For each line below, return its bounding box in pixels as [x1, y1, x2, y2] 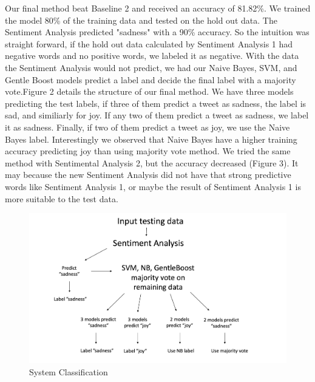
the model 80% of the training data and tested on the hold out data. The [5, 13, 277, 26]
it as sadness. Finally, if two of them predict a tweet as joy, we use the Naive [5, 120, 290, 133]
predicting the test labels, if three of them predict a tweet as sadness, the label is [5, 97, 307, 109]
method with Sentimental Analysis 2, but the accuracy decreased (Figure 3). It [5, 156, 299, 169]
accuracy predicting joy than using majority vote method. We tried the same [5, 145, 291, 157]
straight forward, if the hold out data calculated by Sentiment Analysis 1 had [5, 37, 293, 50]
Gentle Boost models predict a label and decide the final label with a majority [5, 73, 296, 86]
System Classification [29, 365, 108, 378]
